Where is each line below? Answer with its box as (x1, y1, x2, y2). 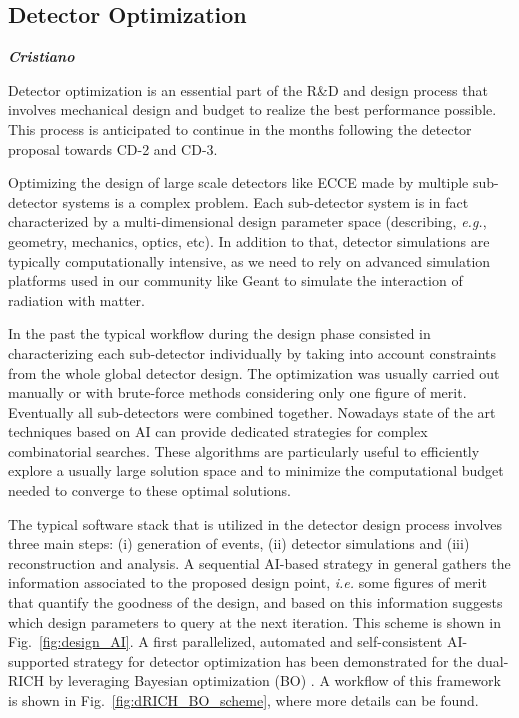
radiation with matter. (8, 289, 145, 310)
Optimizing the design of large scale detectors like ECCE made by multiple (8, 172, 469, 193)
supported (8, 650, 70, 671)
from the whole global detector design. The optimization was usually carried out (8, 362, 500, 383)
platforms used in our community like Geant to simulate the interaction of (8, 270, 463, 291)
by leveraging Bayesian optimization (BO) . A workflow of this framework (48, 670, 501, 691)
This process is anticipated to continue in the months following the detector (8, 118, 472, 139)
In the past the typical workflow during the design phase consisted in (8, 323, 431, 344)
